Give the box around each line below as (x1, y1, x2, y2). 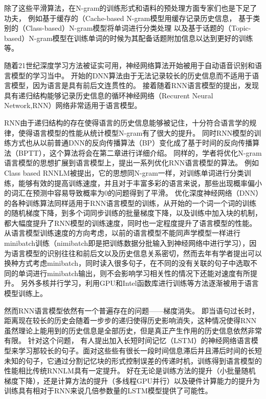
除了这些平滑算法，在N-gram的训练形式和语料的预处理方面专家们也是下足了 (4, 3, 257, 13)
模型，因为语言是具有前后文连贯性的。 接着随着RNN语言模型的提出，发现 (11, 80, 259, 91)
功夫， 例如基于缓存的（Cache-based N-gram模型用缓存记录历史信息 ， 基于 (4, 12, 253, 23)
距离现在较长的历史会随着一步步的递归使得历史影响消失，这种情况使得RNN (4, 315, 257, 326)
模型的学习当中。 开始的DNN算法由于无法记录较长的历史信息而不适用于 (11, 70, 252, 80)
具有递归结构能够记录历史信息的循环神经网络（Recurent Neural (4, 90, 213, 100)
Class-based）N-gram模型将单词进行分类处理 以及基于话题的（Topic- (25, 23, 251, 33)
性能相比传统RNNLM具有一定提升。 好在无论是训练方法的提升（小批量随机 (4, 365, 256, 376)
